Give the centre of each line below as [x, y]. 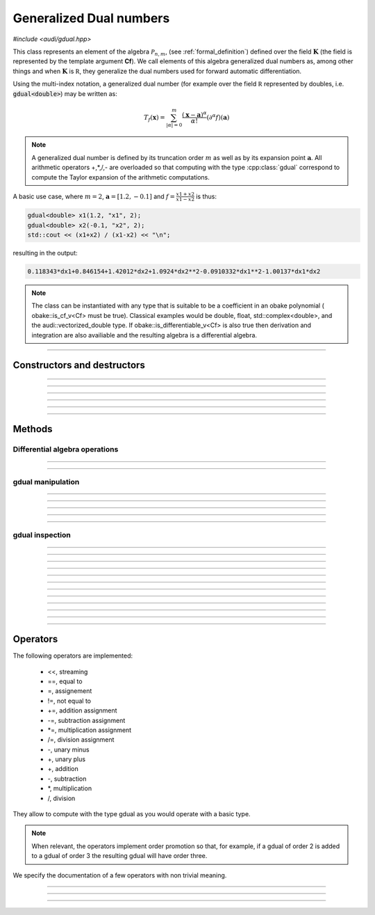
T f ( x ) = [155, 118]
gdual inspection [42, 535]
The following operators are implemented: [73, 656]
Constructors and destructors [79, 365]
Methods [33, 429]
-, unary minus [68, 749]
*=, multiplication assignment [90, 730]
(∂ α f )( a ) [218, 117]
